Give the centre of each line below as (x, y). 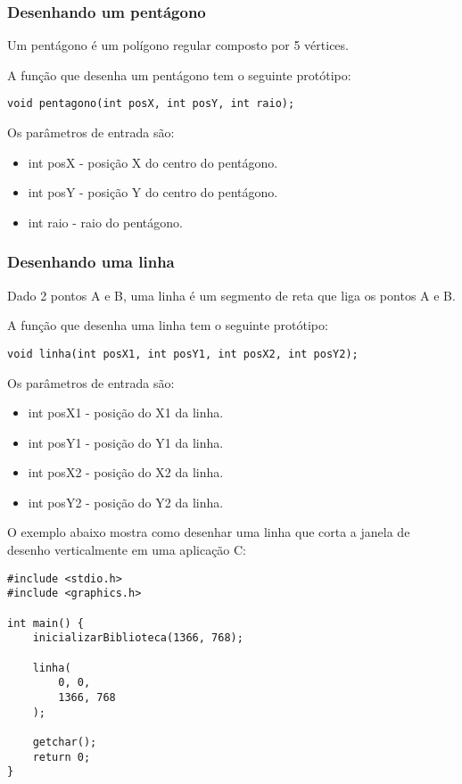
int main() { (45, 623)
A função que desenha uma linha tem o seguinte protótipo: (168, 325)
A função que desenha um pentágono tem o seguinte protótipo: (179, 74)
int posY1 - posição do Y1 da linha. (126, 442)
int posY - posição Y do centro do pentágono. (153, 192)
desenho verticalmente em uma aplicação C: (127, 550)
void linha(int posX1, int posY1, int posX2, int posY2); (183, 354)
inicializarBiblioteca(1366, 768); (138, 638)
